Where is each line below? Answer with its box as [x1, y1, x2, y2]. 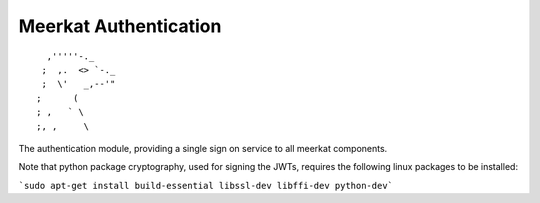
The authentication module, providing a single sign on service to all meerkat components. [18, 142, 388, 154]
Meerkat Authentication [18, 15, 222, 37]
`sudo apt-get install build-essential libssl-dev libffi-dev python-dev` [18, 180, 394, 191]
